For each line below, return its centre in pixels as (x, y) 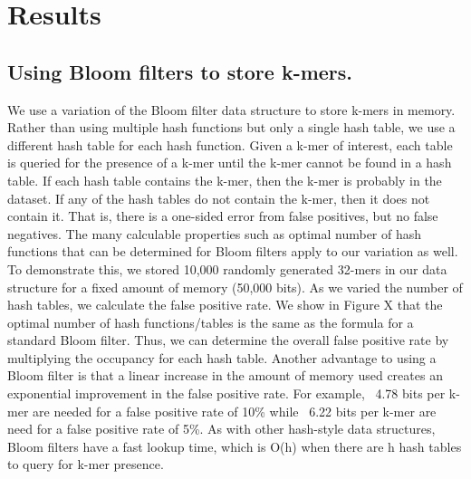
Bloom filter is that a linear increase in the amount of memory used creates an (225, 375)
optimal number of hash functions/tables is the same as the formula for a (211, 322)
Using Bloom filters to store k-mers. (180, 71)
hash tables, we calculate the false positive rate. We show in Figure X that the (225, 305)
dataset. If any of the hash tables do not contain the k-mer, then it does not (219, 198)
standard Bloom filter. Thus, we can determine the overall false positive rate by (228, 340)
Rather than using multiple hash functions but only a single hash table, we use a (231, 127)
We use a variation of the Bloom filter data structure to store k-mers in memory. (231, 109)
